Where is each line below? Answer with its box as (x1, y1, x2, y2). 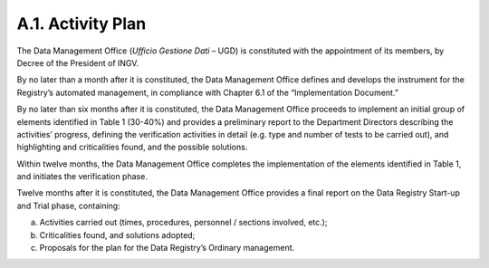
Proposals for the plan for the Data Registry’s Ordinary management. (39, 243, 295, 254)
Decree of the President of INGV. (16, 57, 139, 68)
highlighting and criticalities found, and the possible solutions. (16, 141, 248, 153)
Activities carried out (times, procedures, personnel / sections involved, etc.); (39, 217, 328, 228)
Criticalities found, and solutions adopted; (39, 229, 196, 240)
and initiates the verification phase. (16, 171, 149, 182)
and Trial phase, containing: (16, 200, 121, 211)
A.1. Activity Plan (16, 14, 147, 33)
